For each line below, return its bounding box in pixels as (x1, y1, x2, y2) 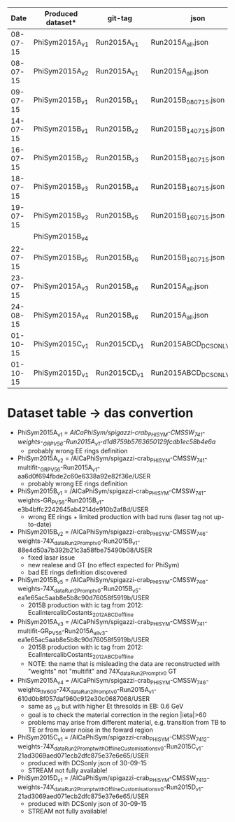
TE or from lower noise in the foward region (27, 725, 154, 734)
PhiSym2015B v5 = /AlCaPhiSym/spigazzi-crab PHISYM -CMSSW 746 (17, 575, 206, 586)
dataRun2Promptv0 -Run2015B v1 (54, 537, 138, 546)
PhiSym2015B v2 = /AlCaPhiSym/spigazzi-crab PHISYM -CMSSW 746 (17, 527, 206, 537)
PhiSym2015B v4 (34, 232, 89, 243)
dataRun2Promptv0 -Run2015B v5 (54, 584, 138, 595)
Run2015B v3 (95, 153, 138, 164)
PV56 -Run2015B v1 (51, 496, 101, 506)
